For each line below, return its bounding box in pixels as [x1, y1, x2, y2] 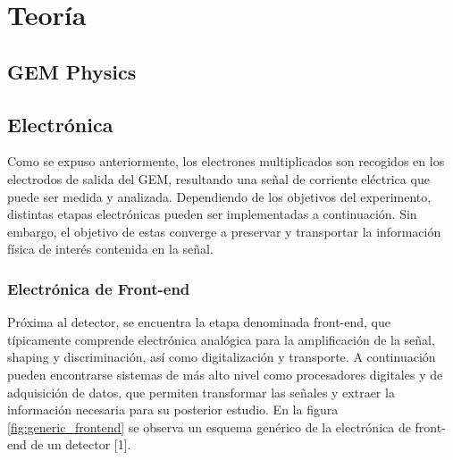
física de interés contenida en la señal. [7, 239, 214, 258]
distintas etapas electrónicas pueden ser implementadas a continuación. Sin [7, 205, 417, 223]
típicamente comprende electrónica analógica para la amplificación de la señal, [7, 330, 435, 348]
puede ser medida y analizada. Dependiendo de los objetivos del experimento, [7, 187, 432, 205]
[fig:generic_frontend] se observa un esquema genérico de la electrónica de [7, 417, 411, 436]
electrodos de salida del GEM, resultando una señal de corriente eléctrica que [7, 169, 430, 188]
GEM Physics [7, 57, 137, 85]
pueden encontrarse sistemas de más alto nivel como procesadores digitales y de [7, 364, 443, 383]
